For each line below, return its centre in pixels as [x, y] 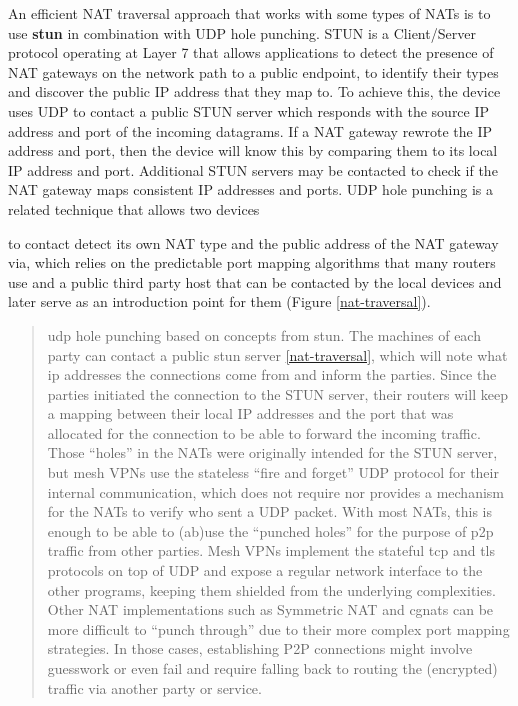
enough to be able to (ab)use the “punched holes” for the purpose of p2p [270, 530]
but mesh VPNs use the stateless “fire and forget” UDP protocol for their [273, 472]
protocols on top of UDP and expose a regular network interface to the [265, 570]
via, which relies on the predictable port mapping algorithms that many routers [252, 262]
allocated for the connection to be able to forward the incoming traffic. [264, 432]
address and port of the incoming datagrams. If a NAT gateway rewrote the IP [250, 130]
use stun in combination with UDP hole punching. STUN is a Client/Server [242, 32]
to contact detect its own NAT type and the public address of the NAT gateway [253, 242]
